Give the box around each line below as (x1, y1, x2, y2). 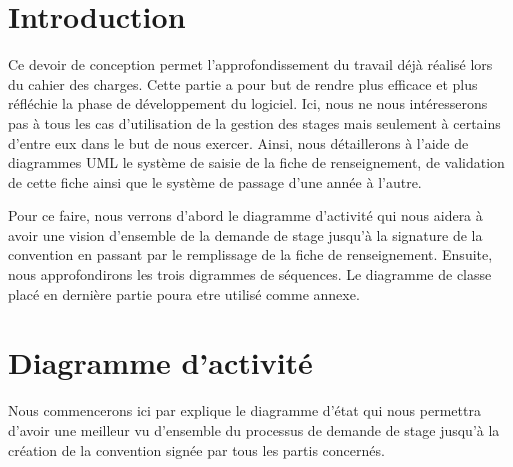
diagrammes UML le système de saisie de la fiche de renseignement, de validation (8, 152, 505, 173)
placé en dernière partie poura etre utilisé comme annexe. (8, 283, 360, 304)
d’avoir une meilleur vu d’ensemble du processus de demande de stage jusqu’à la (8, 419, 500, 440)
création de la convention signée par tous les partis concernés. (8, 439, 385, 460)
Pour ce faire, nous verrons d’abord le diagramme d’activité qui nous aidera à (8, 205, 483, 226)
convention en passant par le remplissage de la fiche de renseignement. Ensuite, (8, 244, 493, 265)
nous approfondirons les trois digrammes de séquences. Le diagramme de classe (8, 264, 492, 285)
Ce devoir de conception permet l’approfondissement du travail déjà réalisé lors (8, 54, 493, 75)
